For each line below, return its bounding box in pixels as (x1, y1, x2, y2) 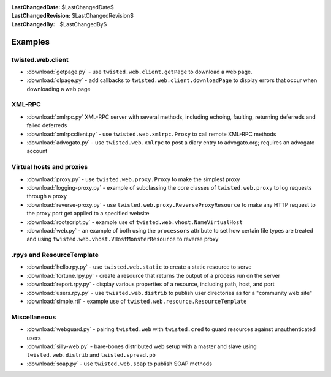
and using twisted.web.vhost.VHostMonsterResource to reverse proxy (26, 236, 219, 243)
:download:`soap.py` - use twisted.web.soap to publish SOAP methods (26, 360, 213, 367)
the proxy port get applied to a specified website (26, 210, 150, 217)
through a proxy (26, 193, 67, 200)
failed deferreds (26, 122, 67, 129)
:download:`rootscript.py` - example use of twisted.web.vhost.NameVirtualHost (26, 218, 243, 226)
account (26, 147, 48, 155)
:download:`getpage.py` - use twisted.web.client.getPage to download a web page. (26, 68, 253, 75)
